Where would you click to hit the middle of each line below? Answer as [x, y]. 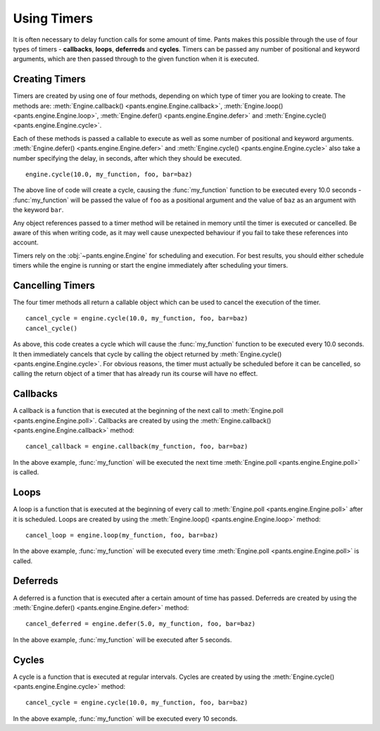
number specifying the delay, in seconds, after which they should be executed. [127, 158]
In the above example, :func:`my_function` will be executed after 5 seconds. [122, 639]
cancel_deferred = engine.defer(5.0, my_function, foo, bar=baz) [141, 624]
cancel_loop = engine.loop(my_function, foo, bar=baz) [122, 535]
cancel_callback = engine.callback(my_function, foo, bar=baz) [137, 446]
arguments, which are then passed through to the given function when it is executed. [136, 59]
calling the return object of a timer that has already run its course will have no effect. [135, 374]
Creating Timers [49, 79]
